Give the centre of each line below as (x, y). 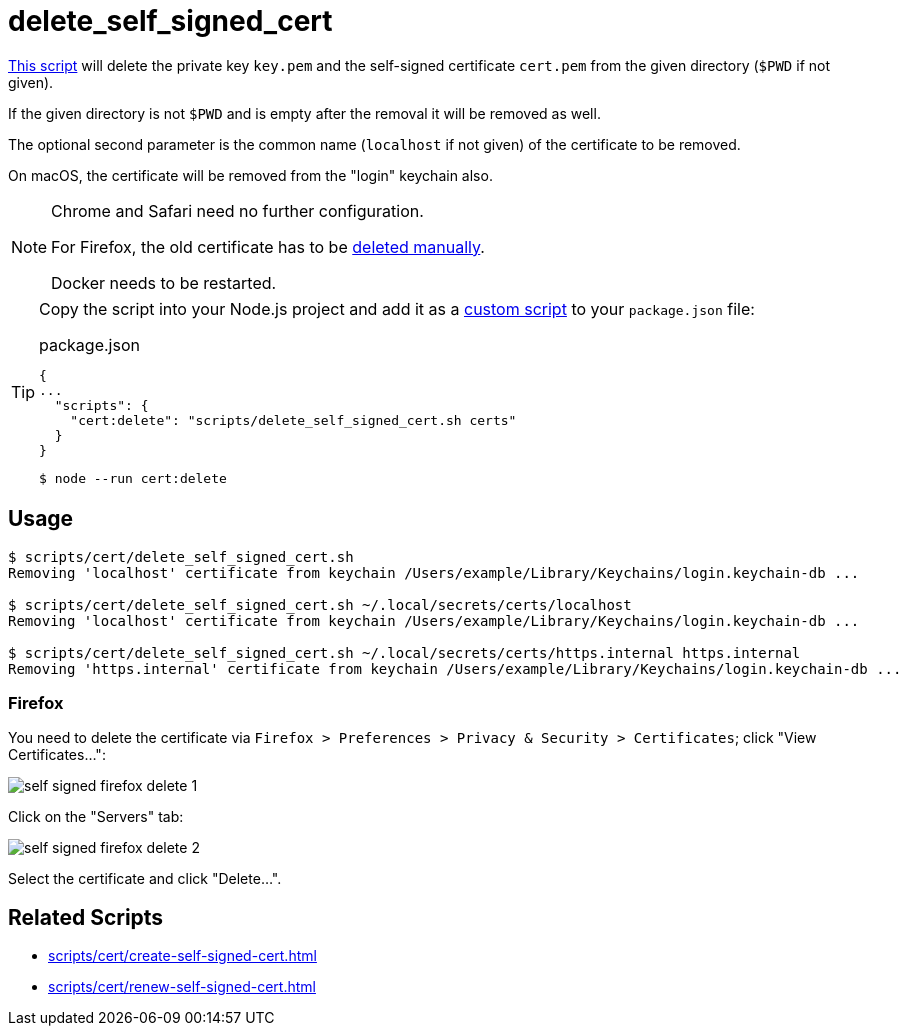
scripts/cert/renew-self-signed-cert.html (182, 987)
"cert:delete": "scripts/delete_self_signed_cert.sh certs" (293, 420)
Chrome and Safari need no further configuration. (237, 210)
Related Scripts (86, 917)
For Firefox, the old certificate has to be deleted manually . (268, 246)
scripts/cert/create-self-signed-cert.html (182, 956)
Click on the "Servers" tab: (96, 817)
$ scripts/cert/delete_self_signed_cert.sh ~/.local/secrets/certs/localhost (320, 604)
